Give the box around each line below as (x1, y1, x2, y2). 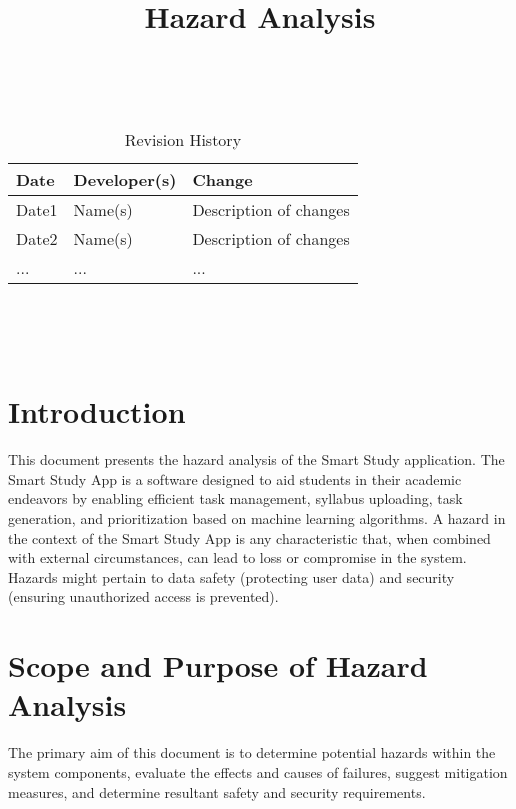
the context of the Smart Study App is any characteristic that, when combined (8, 527, 491, 548)
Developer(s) (73, 167, 177, 191)
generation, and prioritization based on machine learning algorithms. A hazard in (8, 508, 506, 529)
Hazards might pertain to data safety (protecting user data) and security (8, 566, 455, 587)
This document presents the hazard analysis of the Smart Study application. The (8, 449, 505, 470)
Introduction (8, 391, 186, 432)
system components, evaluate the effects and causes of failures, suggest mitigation (8, 761, 508, 782)
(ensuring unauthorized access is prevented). (8, 586, 279, 607)
